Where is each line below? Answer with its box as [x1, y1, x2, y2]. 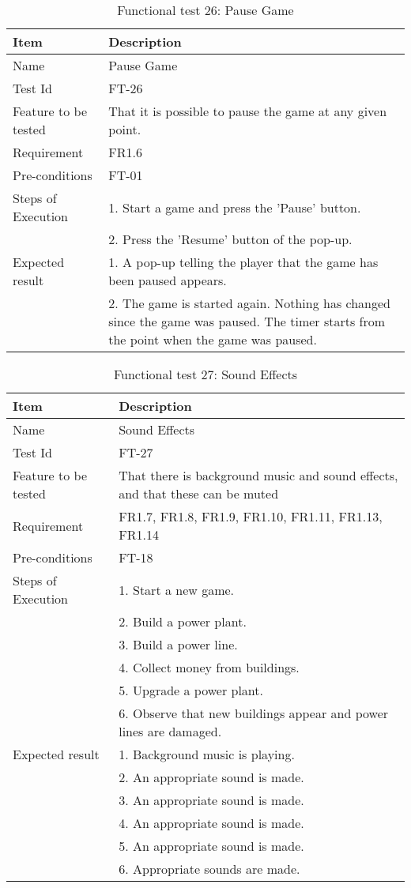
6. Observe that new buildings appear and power [119, 704, 389, 722]
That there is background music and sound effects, [119, 466, 398, 484]
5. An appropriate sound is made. [119, 837, 304, 855]
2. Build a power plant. [119, 612, 247, 630]
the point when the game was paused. [108, 330, 317, 348]
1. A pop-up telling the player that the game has [108, 253, 379, 271]
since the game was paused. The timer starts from [108, 312, 386, 330]
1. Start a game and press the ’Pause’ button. [108, 198, 361, 216]
